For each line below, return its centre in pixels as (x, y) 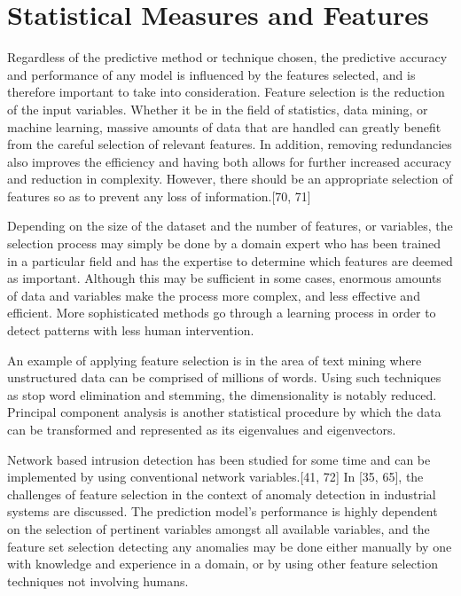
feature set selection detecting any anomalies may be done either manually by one (230, 546)
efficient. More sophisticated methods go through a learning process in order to (222, 313)
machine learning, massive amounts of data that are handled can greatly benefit (224, 126)
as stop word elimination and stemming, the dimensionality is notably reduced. (222, 394)
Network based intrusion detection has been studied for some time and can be (219, 459)
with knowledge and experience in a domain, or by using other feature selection (223, 564)
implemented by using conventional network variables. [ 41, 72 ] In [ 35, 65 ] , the (215, 477)
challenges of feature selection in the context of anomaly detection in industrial (222, 494)
